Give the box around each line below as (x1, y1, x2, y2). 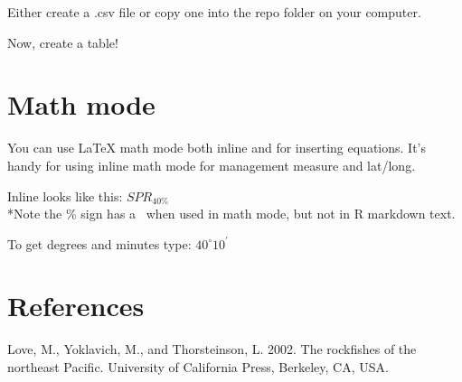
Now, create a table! (7, 33, 118, 51)
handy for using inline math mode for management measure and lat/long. (7, 155, 416, 174)
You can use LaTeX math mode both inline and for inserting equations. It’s (7, 138, 426, 157)
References (7, 287, 145, 324)
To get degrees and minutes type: (7, 234, 192, 253)
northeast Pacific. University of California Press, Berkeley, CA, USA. (7, 358, 389, 376)
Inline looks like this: (7, 186, 123, 205)
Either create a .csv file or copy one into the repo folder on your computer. (7, 3, 421, 21)
